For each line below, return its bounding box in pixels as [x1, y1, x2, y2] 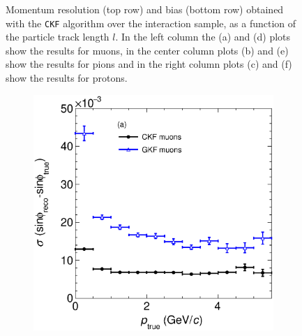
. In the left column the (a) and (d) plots [115, 29, 291, 44]
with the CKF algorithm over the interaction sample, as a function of [6, 15, 296, 30]
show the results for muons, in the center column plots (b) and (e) [6, 43, 289, 57]
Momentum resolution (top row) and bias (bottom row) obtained [6, 2, 284, 16]
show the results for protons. [6, 71, 128, 85]
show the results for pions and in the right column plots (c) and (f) [6, 57, 292, 71]
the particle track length [6, 29, 110, 44]
